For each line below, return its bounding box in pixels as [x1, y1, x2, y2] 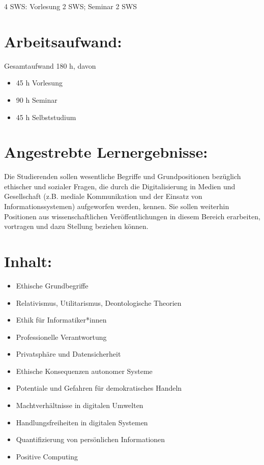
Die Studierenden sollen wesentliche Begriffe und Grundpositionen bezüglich [4, 171, 241, 182]
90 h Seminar [16, 94, 57, 105]
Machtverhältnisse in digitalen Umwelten [16, 400, 143, 411]
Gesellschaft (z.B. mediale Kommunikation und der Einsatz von [4, 191, 202, 201]
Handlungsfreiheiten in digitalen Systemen [16, 417, 148, 427]
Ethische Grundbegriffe [16, 280, 89, 290]
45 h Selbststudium [16, 111, 76, 122]
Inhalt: [4, 250, 52, 271]
